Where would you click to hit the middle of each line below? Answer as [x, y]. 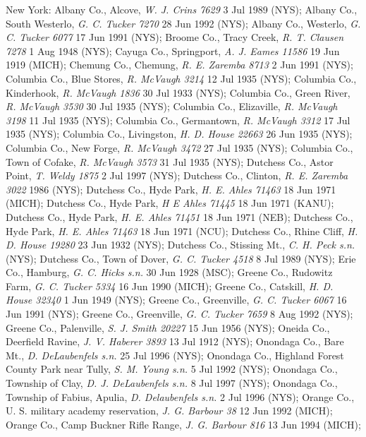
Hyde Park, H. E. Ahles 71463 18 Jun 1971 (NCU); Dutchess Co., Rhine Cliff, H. [182, 231]
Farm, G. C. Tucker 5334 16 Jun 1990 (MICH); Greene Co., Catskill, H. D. [170, 286]
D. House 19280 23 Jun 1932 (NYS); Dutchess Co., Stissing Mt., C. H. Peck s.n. [181, 245]
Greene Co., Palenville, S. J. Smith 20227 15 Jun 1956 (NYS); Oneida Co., [168, 327]
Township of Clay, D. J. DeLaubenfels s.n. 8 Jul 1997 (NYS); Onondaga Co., [172, 383]
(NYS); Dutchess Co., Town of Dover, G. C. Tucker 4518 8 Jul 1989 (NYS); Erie [181, 258]
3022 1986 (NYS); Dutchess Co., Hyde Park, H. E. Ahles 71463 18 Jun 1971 [171, 189]
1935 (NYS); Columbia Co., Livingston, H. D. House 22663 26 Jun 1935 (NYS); [179, 134]
